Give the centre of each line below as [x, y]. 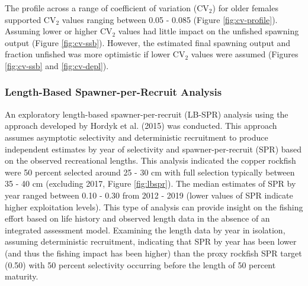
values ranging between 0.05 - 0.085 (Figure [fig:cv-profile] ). [170, 19]
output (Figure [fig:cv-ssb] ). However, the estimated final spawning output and [148, 42]
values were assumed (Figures [245, 54]
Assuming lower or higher [51, 31]
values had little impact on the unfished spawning [208, 31]
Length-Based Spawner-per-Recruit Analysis [113, 92]
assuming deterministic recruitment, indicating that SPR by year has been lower [151, 241]
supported [23, 19]
